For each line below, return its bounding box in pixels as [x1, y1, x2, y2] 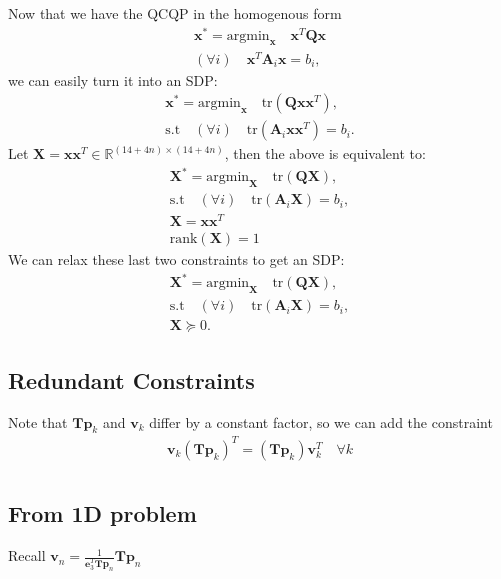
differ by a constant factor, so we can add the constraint [149, 411, 493, 432]
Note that [8, 411, 68, 432]
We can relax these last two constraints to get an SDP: [8, 249, 345, 270]
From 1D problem [8, 498, 197, 529]
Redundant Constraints [8, 364, 255, 395]
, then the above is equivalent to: [224, 143, 426, 164]
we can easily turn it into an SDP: [8, 69, 218, 90]
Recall [8, 545, 46, 566]
